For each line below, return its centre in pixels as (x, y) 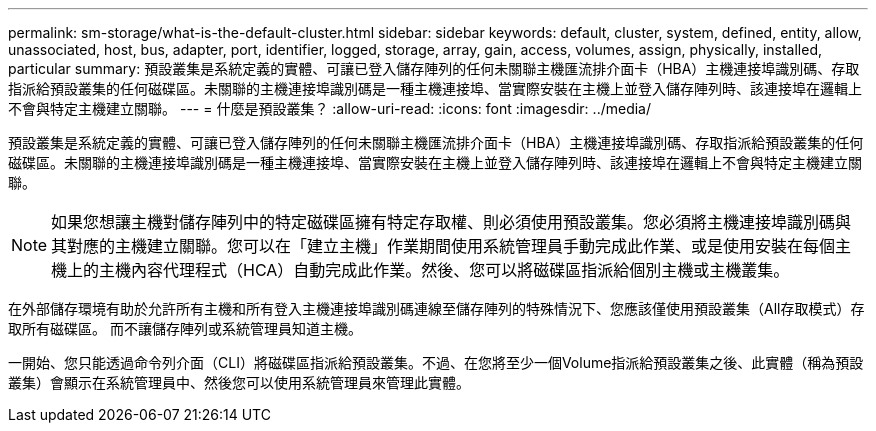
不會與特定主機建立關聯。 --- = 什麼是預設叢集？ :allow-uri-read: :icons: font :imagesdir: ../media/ (330, 108)
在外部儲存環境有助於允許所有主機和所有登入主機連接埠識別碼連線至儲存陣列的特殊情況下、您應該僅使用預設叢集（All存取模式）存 (436, 308)
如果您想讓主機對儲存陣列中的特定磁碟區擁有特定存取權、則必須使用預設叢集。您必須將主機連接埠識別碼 (443, 222)
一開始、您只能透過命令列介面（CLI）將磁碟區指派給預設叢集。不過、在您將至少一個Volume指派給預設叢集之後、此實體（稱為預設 (436, 362)
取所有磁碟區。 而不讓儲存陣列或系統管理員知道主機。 (185, 328)
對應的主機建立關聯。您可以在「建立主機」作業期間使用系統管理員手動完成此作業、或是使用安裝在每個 (451, 246)
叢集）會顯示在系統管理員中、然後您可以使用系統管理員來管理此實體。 (239, 382)
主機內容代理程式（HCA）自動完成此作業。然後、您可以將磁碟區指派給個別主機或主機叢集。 (444, 270)
